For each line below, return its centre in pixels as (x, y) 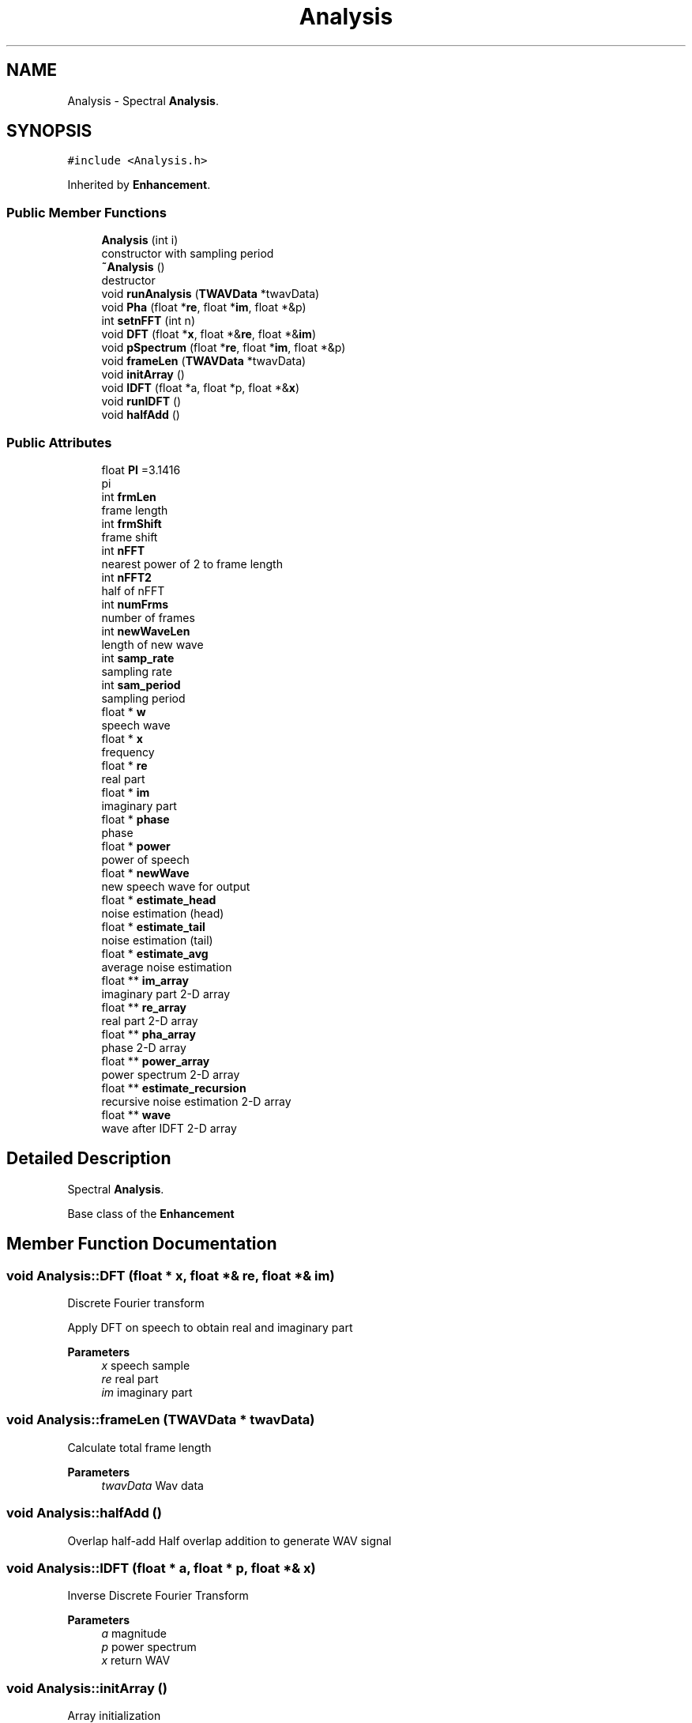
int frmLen (129, 496)
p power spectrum (149, 1647)
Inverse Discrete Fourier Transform (158, 1596)
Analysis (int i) (140, 240)
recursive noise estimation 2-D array (196, 1101)
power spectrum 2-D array (171, 1074)
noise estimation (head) (163, 913)
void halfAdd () (141, 415)
